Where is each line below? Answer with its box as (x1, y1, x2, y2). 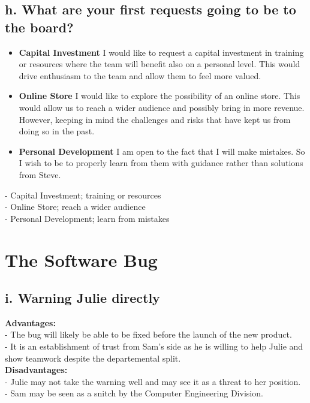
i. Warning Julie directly (5, 288, 160, 307)
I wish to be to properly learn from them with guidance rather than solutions (19, 157, 303, 169)
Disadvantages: (5, 363, 68, 376)
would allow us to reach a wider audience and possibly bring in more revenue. (19, 101, 305, 113)
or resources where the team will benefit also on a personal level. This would (19, 58, 300, 70)
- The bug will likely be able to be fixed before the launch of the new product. (5, 328, 292, 341)
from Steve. (19, 168, 61, 181)
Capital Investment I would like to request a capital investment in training (19, 46, 304, 58)
